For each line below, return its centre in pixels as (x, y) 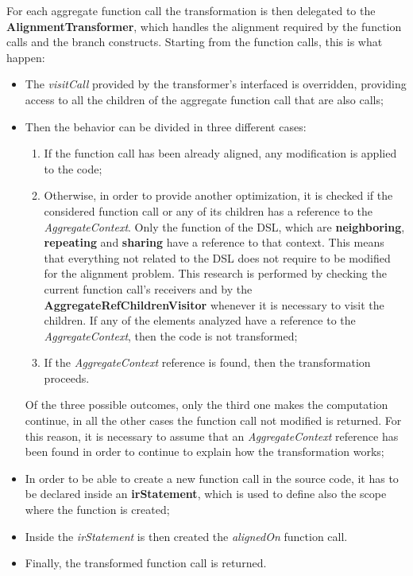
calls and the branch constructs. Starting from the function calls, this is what (195, 42)
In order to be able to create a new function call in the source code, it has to (212, 478)
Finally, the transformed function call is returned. (146, 563)
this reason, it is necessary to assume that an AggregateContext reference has (212, 436)
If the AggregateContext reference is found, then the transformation (207, 362)
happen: (26, 57)
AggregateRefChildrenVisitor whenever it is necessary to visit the (214, 304)
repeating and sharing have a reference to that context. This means (214, 242)
